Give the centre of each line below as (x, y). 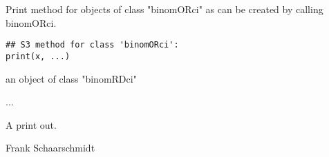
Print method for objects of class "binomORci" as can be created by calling (164, 9)
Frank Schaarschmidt (50, 148)
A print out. (31, 124)
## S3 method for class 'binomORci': (92, 45)
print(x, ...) (38, 56)
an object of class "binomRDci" (71, 78)
